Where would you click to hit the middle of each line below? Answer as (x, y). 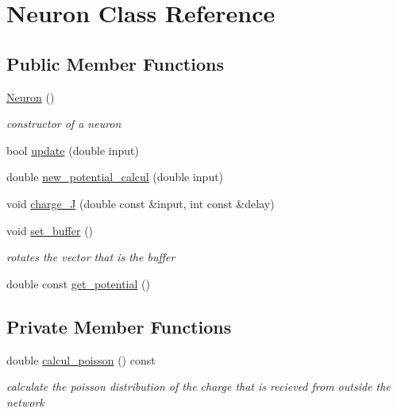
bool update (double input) (73, 150)
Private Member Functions (119, 326)
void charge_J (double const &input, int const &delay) (141, 203)
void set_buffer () (50, 230)
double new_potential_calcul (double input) (115, 177)
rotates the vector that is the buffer (91, 257)
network (25, 401)
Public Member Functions (115, 63)
